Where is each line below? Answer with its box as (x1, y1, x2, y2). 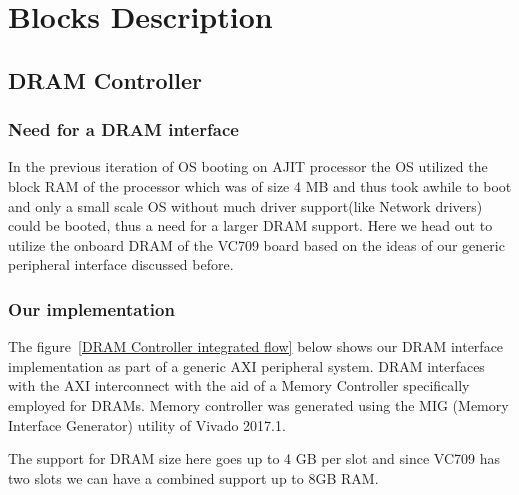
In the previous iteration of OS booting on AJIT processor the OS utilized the (8, 156, 488, 177)
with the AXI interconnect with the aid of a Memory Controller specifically (8, 375, 470, 396)
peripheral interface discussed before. (8, 254, 234, 275)
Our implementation (8, 296, 175, 321)
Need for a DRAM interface (8, 117, 239, 142)
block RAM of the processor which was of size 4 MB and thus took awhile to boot (8, 175, 512, 196)
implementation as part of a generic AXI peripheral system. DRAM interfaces (8, 355, 485, 376)
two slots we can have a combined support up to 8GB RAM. (8, 467, 379, 488)
